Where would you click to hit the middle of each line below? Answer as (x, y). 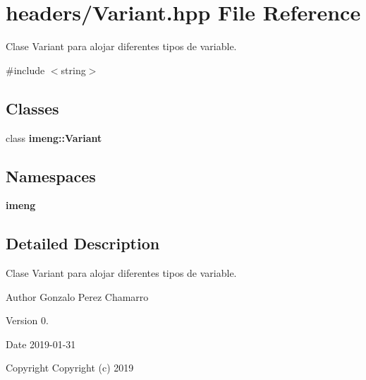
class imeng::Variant (54, 137)
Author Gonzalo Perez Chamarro (77, 296)
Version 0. (27, 320)
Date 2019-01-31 (41, 344)
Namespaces (51, 176)
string (73, 70)
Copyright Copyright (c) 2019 (70, 368)
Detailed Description (83, 243)
